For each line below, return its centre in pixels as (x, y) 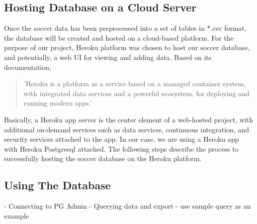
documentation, (28, 67)
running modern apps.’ (58, 103)
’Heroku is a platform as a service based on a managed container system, (135, 84)
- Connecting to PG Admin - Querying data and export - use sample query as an (128, 206)
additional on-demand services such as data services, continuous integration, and (127, 129)
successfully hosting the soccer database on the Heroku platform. (103, 158)
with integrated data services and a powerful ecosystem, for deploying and (136, 93)
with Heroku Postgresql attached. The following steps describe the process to (121, 148)
